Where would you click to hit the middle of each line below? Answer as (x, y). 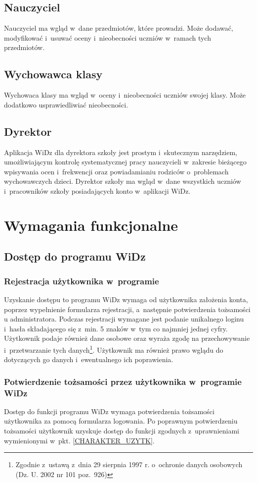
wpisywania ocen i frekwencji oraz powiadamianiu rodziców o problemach (116, 171)
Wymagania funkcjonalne (91, 225)
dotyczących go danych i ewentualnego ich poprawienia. (89, 359)
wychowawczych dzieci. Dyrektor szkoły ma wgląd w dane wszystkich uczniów (123, 181)
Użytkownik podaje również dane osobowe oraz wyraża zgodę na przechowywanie (127, 338)
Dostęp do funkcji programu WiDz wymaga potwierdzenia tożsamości (109, 411)
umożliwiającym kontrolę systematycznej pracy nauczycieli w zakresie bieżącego (125, 162)
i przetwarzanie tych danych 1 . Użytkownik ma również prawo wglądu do (114, 349)
